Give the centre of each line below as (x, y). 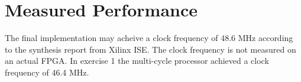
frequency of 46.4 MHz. (47, 72)
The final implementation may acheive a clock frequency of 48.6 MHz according (149, 38)
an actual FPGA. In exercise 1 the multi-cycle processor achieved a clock (137, 61)
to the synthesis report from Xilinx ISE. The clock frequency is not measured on (150, 49)
